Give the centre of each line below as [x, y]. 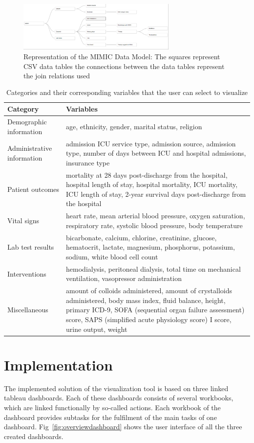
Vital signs [23, 221]
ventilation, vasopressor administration [124, 278]
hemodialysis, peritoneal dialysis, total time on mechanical [153, 268]
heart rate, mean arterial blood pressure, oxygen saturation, [156, 216]
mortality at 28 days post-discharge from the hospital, [147, 175]
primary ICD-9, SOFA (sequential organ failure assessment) [155, 310]
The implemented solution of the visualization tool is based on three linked [116, 388]
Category [23, 109]
